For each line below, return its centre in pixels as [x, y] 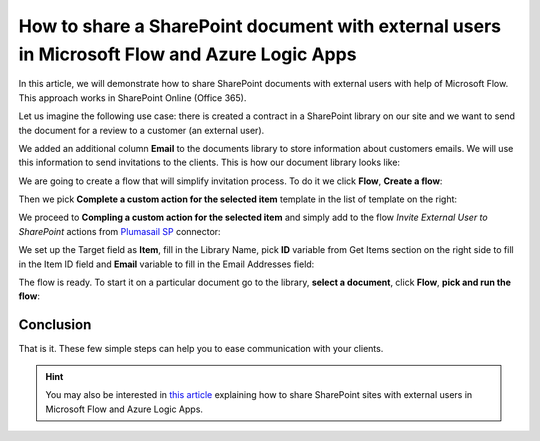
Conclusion [55, 325]
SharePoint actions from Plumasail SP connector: [119, 231]
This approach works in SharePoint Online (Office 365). [132, 97]
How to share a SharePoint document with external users [260, 26]
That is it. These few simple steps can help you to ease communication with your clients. [201, 349]
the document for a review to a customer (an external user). [141, 130]
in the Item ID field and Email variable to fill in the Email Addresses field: [166, 264]
